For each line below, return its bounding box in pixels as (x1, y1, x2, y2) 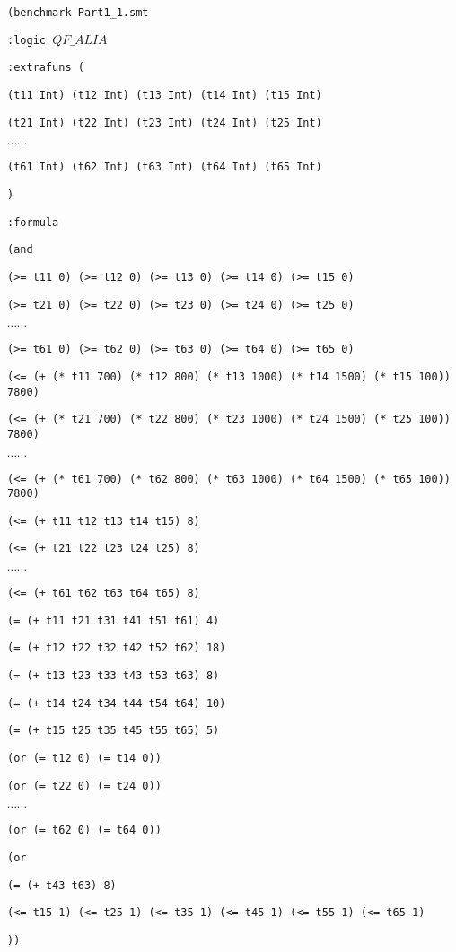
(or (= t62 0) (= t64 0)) (7, 824, 162, 837)
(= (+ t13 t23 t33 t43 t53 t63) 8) (7, 669, 220, 683)
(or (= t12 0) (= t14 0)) (7, 752, 162, 765)
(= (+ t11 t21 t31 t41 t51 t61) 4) (7, 614, 220, 627)
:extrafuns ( (7, 61, 84, 74)
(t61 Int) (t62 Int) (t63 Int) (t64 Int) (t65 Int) (7, 161, 322, 174)
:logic (7, 33, 46, 47)
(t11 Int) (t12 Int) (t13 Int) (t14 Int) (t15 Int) (7, 88, 322, 101)
